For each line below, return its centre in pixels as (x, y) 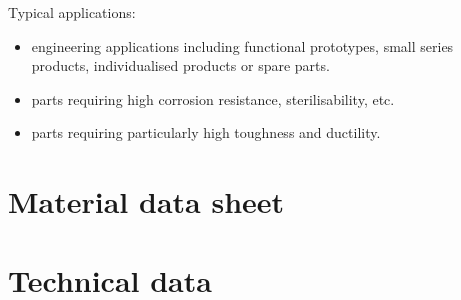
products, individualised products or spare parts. (180, 65)
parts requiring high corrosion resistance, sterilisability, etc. (213, 98)
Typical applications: (72, 12)
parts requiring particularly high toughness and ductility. (206, 132)
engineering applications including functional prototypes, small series (242, 45)
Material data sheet (146, 201)
